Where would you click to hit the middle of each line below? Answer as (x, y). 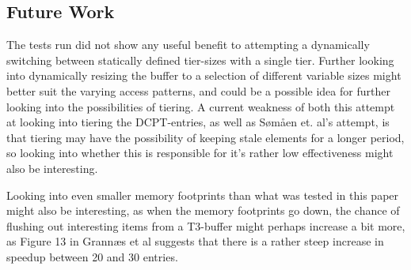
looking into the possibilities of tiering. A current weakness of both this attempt (201, 106)
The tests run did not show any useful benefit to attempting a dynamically (188, 45)
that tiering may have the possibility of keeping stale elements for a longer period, (205, 137)
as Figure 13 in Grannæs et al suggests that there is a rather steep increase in (195, 241)
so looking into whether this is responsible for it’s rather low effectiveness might (200, 153)
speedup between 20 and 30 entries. (92, 256)
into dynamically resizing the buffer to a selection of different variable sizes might (204, 75)
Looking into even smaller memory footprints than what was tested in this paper (203, 195)
